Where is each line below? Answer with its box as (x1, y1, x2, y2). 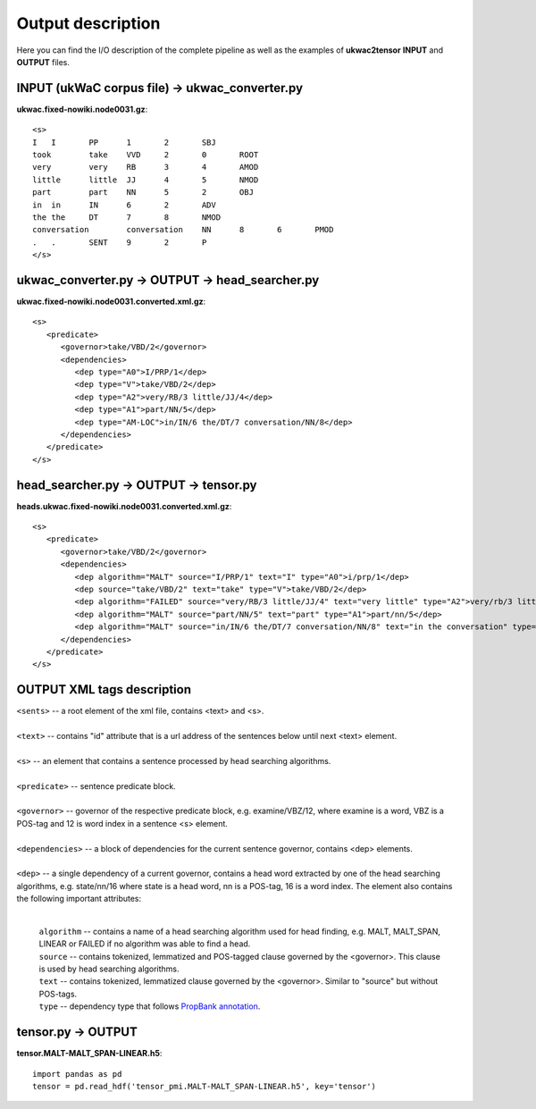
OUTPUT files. (16, 56, 71, 67)
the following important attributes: (16, 894, 142, 904)
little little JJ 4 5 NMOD (32, 174, 259, 185)
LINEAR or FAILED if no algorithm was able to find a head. (38, 938, 251, 949)
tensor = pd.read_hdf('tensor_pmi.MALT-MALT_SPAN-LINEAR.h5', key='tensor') (32, 1081, 377, 1091)
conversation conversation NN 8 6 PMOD (32, 224, 334, 235)
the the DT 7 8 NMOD (32, 212, 222, 223)
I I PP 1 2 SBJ (32, 137, 216, 147)
